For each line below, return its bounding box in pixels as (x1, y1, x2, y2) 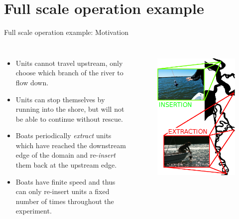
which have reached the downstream (15, 140, 126, 150)
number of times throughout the (15, 196, 114, 206)
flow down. (15, 77, 49, 87)
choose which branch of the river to (15, 67, 123, 78)
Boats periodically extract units (15, 130, 112, 141)
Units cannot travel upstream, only (15, 57, 123, 68)
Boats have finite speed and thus (15, 176, 116, 187)
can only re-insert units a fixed (15, 186, 110, 197)
